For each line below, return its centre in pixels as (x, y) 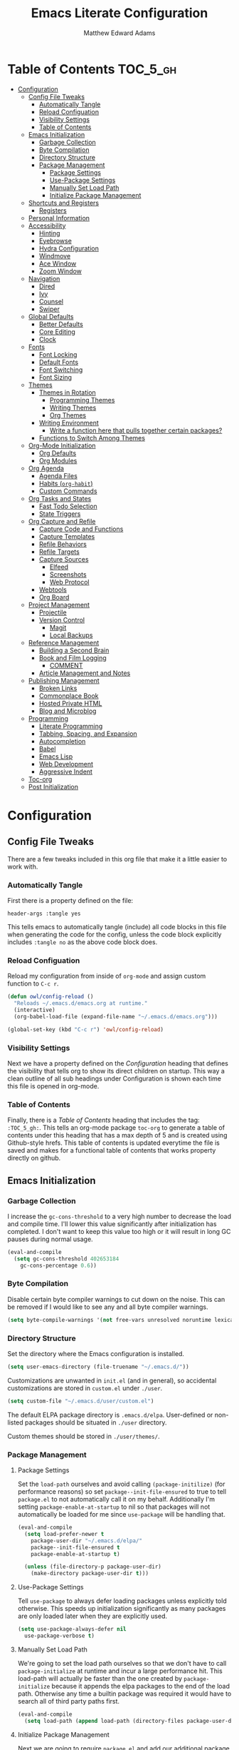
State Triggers (60, 514)
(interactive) (34, 1010)
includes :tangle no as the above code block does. (83, 942)
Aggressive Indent (65, 772)
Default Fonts (59, 362)
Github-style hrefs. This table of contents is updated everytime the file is (114, 1143)
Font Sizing (55, 377)
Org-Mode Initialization (62, 445)
